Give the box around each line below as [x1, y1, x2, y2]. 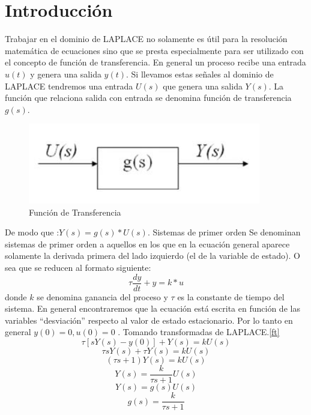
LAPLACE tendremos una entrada [5, 79, 133, 92]
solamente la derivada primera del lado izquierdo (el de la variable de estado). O [5, 249, 300, 262]
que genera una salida [163, 79, 243, 92]
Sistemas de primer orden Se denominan [152, 226, 301, 238]
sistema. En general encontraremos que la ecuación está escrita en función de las [5, 302, 300, 315]
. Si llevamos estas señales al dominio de [126, 67, 274, 80]
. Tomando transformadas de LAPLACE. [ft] [118, 326, 280, 338]
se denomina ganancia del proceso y [37, 290, 168, 303]
